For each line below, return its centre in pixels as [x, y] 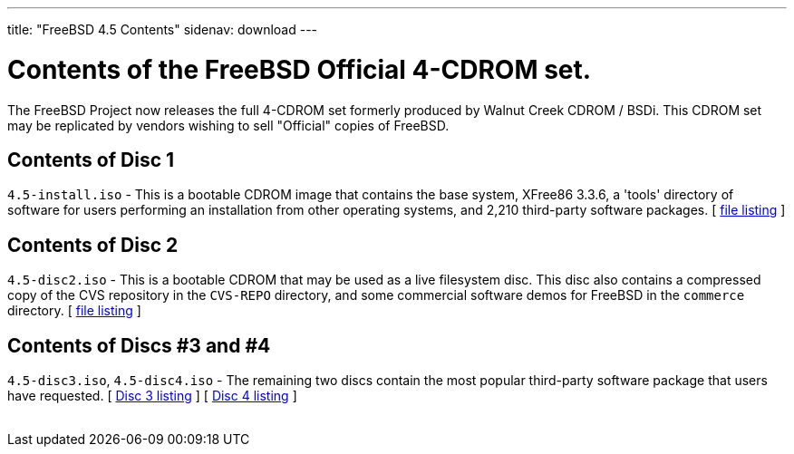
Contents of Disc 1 [91, 159]
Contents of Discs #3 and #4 [139, 345]
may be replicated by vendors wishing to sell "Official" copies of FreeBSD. [228, 125]
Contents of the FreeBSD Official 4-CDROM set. [300, 69]
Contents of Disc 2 [93, 245]
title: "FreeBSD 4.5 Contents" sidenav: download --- [163, 29]
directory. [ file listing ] [74, 311]
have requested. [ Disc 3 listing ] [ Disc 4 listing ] [152, 396]
